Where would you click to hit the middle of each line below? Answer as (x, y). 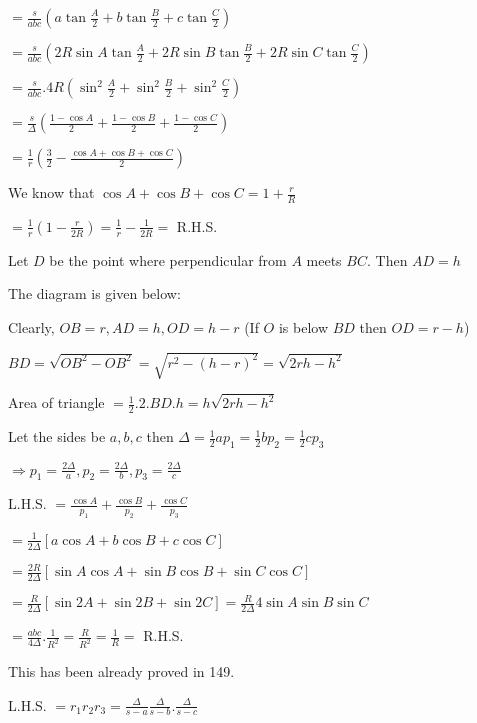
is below (303, 327)
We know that (51, 192)
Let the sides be (57, 436)
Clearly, (31, 327)
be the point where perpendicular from (168, 259)
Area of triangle (56, 402)
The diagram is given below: (94, 293)
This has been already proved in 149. (121, 671)
